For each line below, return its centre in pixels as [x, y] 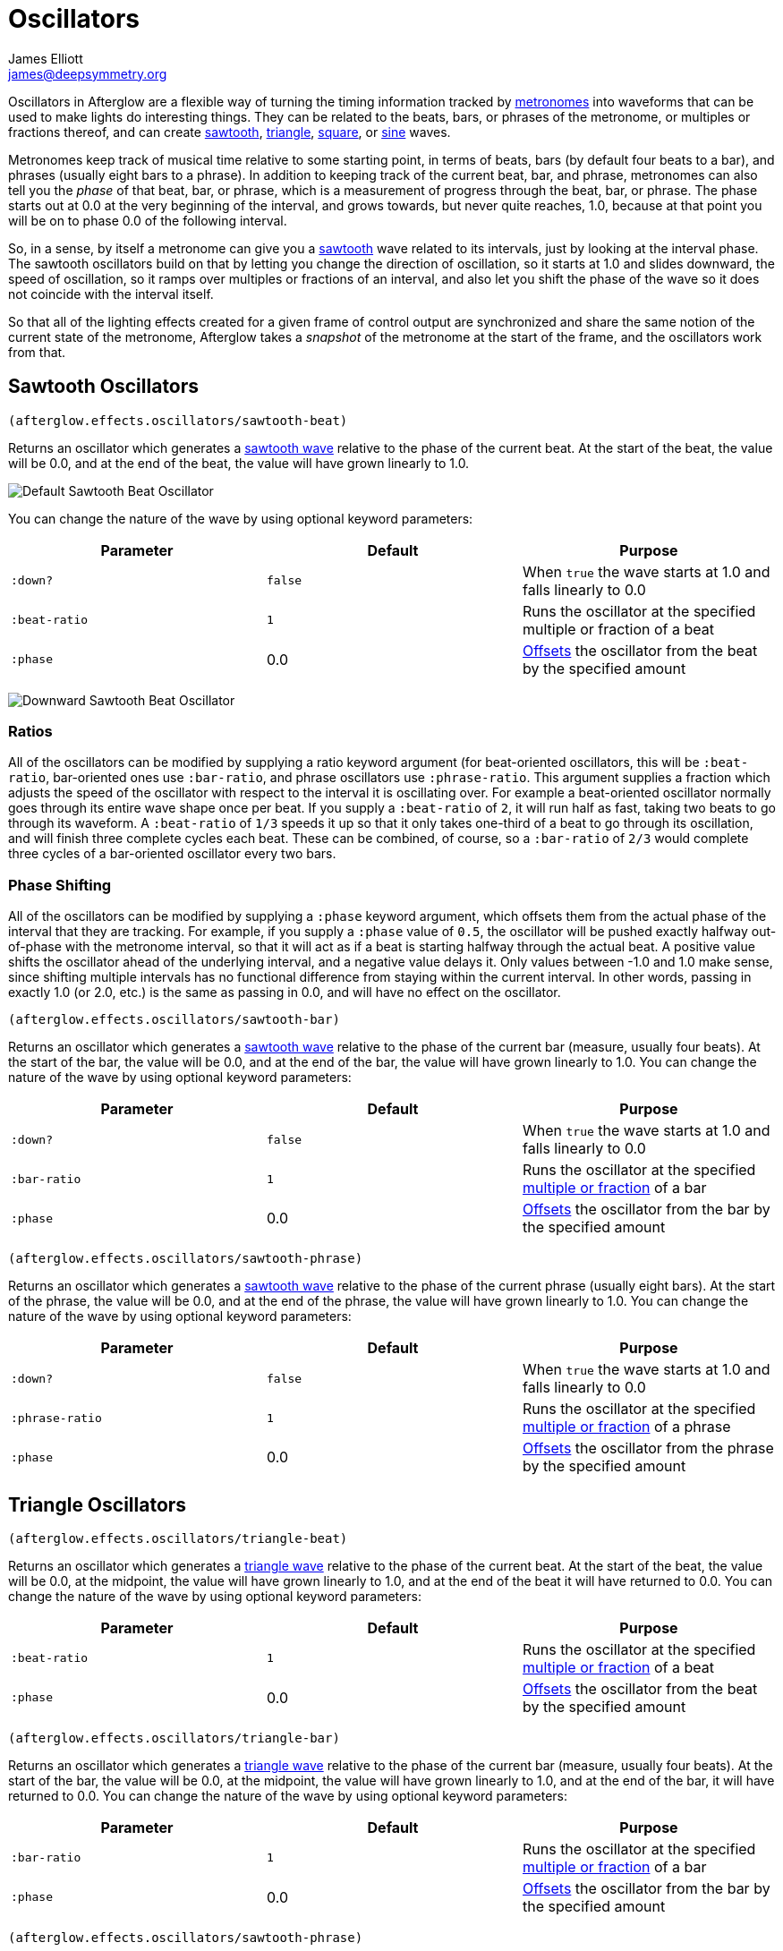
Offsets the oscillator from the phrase [648, 1448]
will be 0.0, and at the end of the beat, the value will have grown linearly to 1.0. [239, 463]
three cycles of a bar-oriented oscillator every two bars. [172, 854]
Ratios [30, 731]
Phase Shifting [60, 885]
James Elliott [46, 58]
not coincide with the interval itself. [111, 294]
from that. [37, 352]
